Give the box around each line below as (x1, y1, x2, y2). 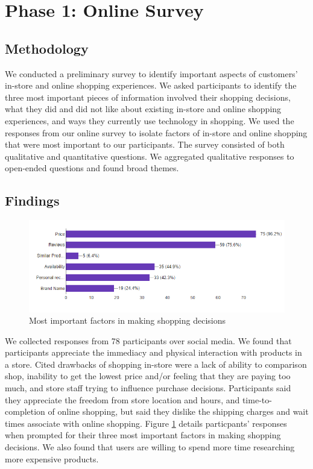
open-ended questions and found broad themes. (5, 162, 179, 174)
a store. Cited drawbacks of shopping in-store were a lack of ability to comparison (5, 357, 307, 370)
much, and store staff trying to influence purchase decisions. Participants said (5, 382, 291, 394)
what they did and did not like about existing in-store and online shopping (5, 102, 282, 115)
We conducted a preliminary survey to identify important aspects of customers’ (5, 67, 298, 80)
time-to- (242, 393, 272, 406)
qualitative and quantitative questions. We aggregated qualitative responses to (5, 150, 294, 162)
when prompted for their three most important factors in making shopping (5, 429, 281, 441)
